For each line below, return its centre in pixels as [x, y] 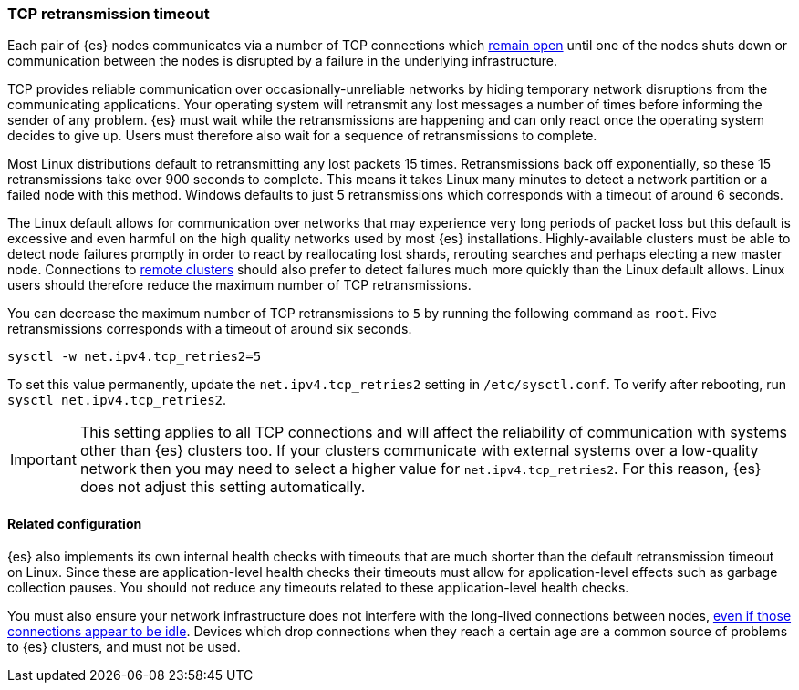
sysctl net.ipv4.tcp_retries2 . [117, 400]
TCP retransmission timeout [109, 14]
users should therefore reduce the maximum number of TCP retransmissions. [239, 285]
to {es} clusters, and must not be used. [124, 646]
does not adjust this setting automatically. [223, 487]
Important [43, 460]
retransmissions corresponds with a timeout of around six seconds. [210, 329]
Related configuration [75, 523]
